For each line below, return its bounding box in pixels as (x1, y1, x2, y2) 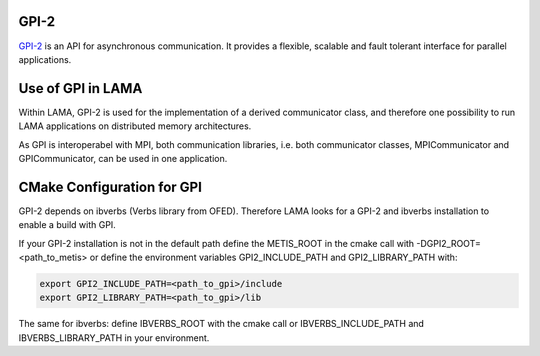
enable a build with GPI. (18, 219, 117, 231)
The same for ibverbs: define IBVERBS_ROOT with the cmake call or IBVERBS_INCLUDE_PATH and (18, 318, 425, 330)
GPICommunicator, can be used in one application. (18, 152, 228, 164)
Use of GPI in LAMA (18, 80, 143, 97)
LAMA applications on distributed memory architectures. (18, 120, 252, 132)
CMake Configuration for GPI (18, 178, 202, 195)
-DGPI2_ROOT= (416, 237, 482, 249)
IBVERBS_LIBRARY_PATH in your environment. (18, 331, 210, 344)
